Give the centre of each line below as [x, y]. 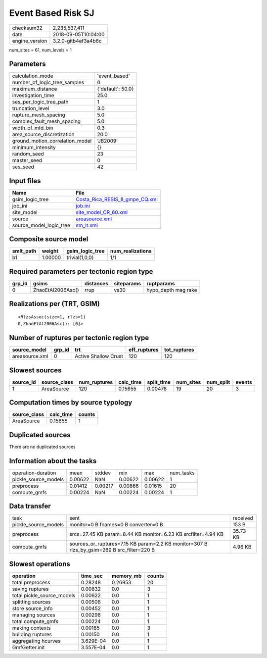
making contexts [31, 628]
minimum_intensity [34, 148]
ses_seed [23, 167]
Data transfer [30, 506]
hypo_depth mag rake [172, 290]
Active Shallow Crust [99, 356]
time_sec [92, 576]
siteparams [127, 283]
